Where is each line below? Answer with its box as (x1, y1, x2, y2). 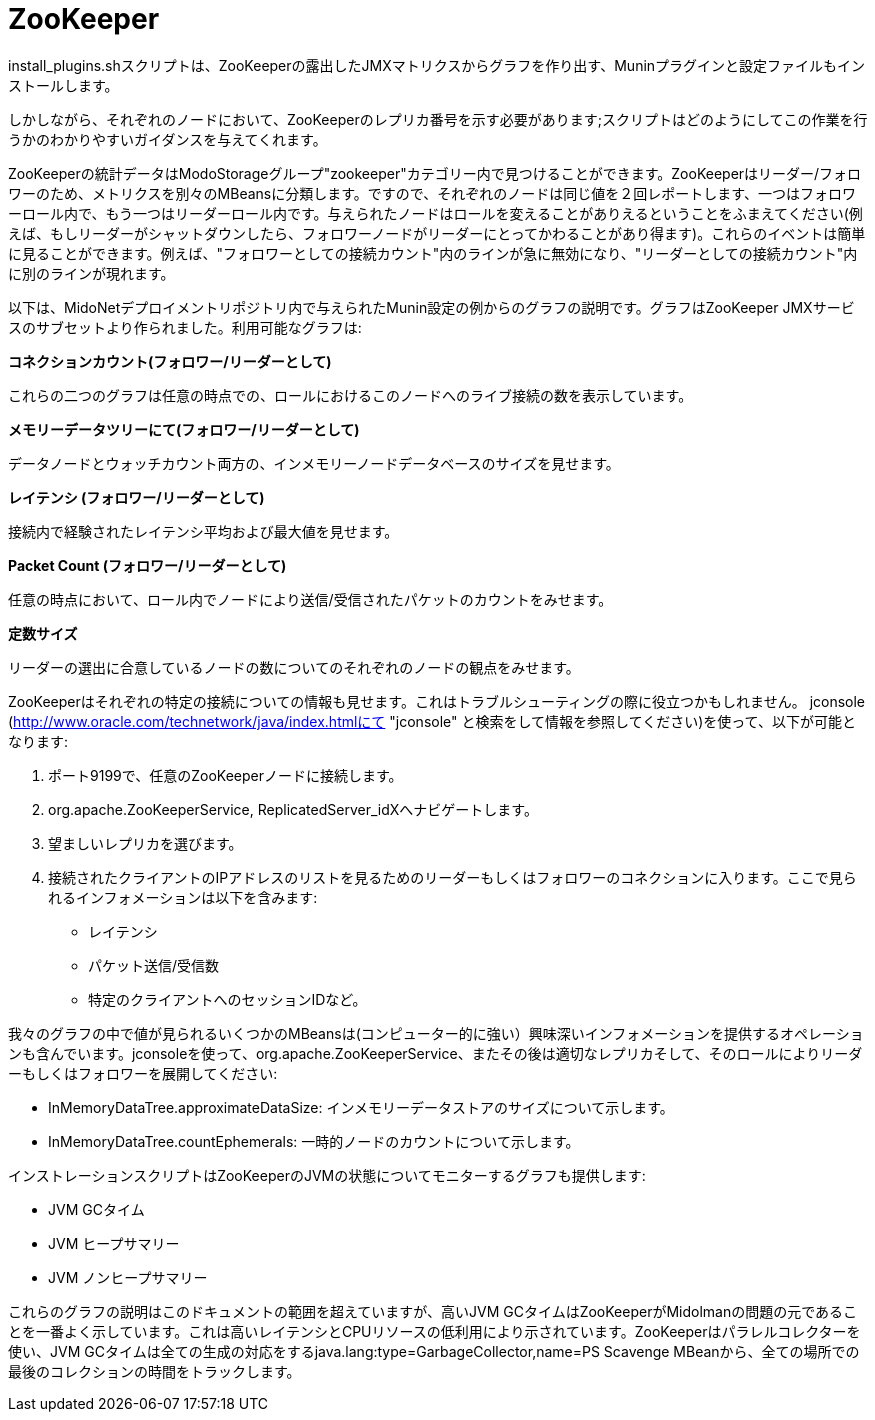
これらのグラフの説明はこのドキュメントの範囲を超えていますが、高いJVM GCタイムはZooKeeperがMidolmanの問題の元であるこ (8, 1302, 858, 1320)
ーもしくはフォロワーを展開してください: (8, 1064, 278, 1082)
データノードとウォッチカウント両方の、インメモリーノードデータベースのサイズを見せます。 (8, 454, 620, 472)
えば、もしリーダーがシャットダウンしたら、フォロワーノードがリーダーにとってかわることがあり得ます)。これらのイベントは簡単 (8, 224, 866, 242)
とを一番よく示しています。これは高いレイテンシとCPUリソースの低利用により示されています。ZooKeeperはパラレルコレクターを (8, 1322, 861, 1340)
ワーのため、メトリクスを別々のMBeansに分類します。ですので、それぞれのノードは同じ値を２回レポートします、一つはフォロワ (8, 184, 857, 202)
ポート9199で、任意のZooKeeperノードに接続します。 (48, 766, 403, 784)
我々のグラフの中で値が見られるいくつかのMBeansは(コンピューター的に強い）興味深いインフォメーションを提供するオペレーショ (8, 1024, 864, 1042)
